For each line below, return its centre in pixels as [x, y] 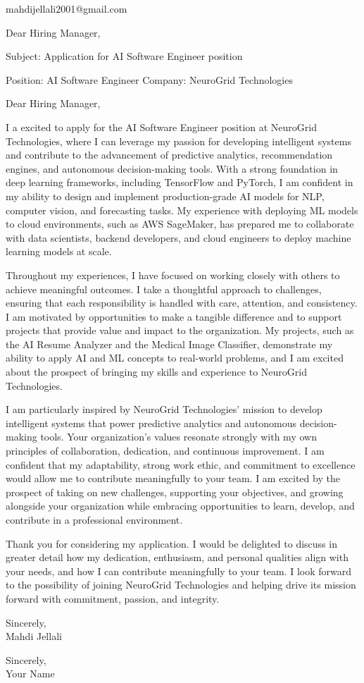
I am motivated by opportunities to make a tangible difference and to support [174, 316]
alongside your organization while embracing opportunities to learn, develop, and [180, 506]
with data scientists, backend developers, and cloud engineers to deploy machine [178, 237]
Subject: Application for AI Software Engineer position [124, 56]
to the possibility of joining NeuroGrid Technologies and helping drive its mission [181, 585]
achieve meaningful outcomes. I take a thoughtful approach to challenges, [164, 289]
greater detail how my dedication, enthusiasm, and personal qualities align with [177, 557]
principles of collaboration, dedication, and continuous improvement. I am [165, 451]
